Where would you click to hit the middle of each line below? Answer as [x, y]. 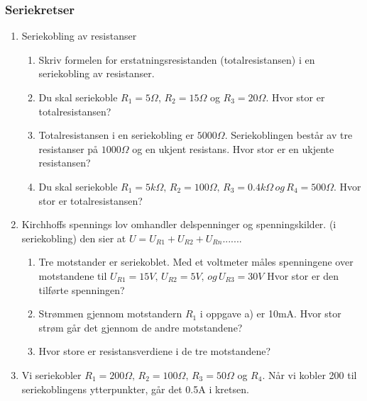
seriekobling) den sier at [74, 238]
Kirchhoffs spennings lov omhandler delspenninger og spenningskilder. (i [179, 224]
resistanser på [69, 148]
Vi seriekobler [51, 374]
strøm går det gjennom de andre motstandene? [141, 327]
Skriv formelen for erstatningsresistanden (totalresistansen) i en [177, 59]
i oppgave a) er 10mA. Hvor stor [270, 314]
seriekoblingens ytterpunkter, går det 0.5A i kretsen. [135, 389]
